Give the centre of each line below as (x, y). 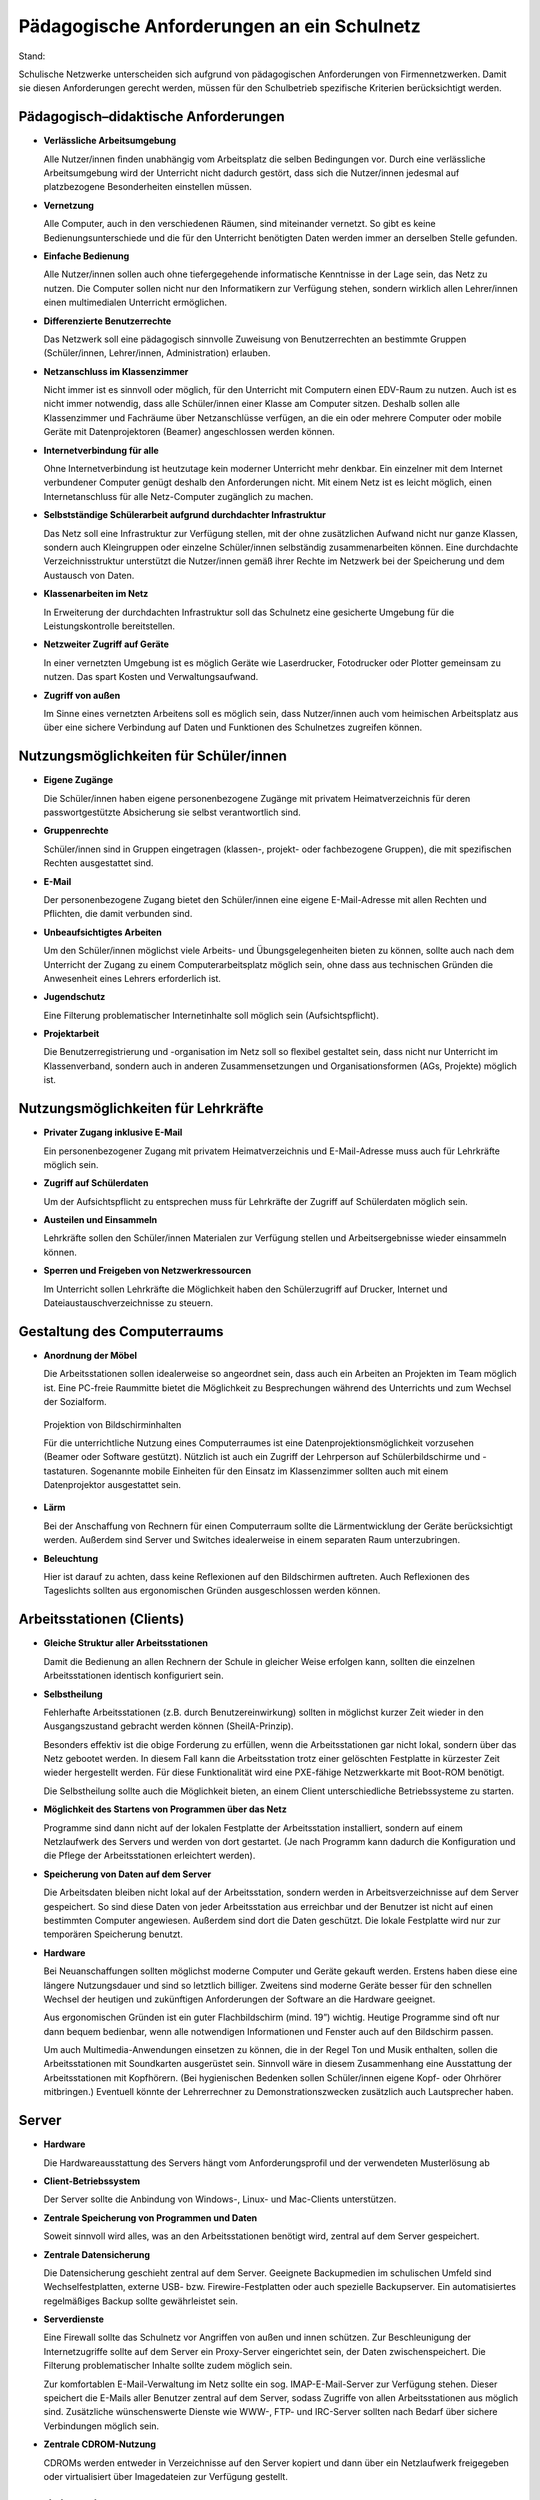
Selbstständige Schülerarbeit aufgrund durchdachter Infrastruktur (185, 515)
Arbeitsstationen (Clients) (101, 1619)
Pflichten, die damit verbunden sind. (118, 914)
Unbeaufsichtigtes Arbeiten (102, 932)
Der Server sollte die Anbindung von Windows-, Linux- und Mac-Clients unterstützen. (220, 2199)
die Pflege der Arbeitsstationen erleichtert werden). (149, 1856)
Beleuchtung (71, 1558)
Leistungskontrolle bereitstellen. (109, 626)
